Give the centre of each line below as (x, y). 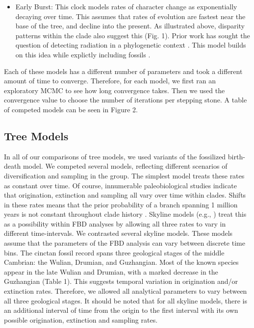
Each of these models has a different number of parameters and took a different (123, 71)
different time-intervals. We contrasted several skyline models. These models (118, 233)
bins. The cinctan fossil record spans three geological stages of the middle (114, 252)
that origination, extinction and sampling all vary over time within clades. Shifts (125, 195)
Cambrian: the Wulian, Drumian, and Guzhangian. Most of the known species (121, 262)
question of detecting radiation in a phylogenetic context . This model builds (131, 45)
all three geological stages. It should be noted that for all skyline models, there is (126, 300)
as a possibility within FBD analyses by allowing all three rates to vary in (115, 223)
